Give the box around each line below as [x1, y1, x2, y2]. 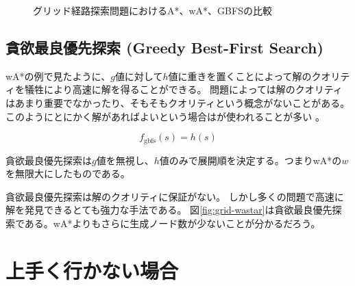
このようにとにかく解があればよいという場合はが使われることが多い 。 [5, 109, 325, 123]
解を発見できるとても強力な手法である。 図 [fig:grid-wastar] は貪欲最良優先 [5, 203, 332, 217]
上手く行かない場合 [5, 256, 179, 284]
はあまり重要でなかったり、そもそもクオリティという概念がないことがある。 [5, 95, 350, 109]
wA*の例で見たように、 [5, 68, 111, 83]
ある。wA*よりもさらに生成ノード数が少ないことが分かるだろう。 [24, 216, 321, 230]
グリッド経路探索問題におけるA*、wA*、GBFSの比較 [33, 3, 272, 17]
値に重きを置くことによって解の [168, 68, 312, 83]
